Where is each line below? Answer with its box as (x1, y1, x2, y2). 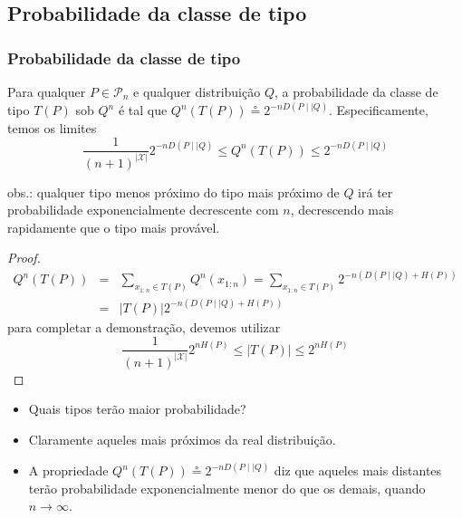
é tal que (118, 101, 168, 120)
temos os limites (7, 118, 97, 137)
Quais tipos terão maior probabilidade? (28, 399, 246, 418)
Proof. (7, 248, 41, 267)
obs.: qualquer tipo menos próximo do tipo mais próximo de (7, 182, 340, 201)
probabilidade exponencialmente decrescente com (7, 200, 279, 219)
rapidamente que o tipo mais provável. (7, 217, 220, 236)
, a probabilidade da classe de (274, 82, 438, 101)
